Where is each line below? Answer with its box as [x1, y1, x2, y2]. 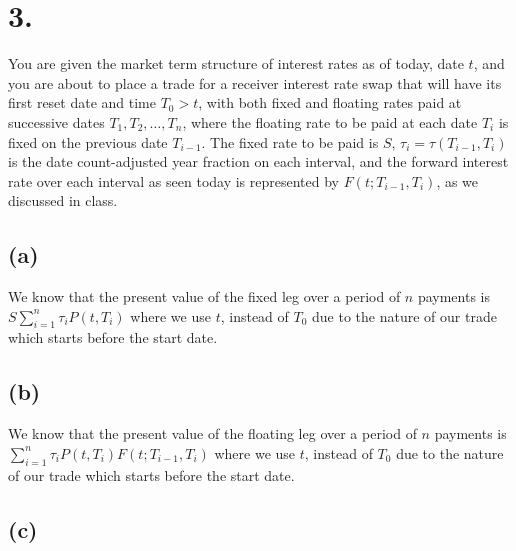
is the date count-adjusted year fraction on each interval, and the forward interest [8, 151, 509, 172]
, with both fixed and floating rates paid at [198, 92, 462, 113]
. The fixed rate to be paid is [201, 131, 379, 152]
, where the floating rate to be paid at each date [182, 111, 478, 132]
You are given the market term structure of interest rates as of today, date [8, 53, 464, 74]
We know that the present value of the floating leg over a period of [8, 423, 417, 444]
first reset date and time [8, 92, 156, 113]
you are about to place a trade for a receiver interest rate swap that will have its [8, 72, 502, 93]
